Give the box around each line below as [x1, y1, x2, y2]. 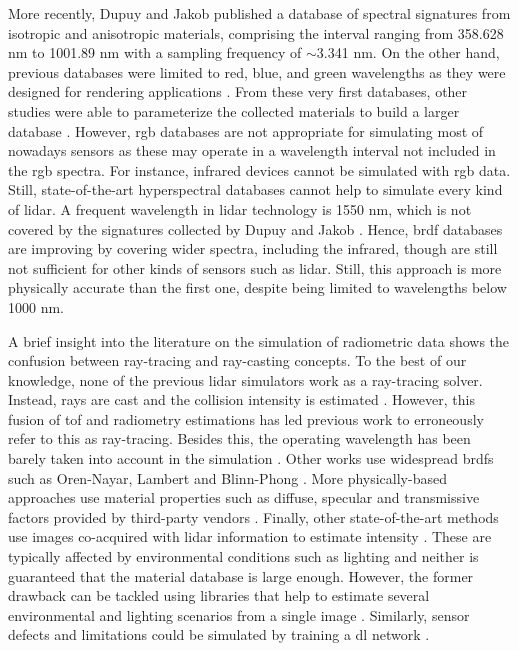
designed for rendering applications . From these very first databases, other [8, 81, 468, 102]
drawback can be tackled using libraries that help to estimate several [8, 585, 430, 606]
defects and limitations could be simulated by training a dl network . [8, 624, 430, 645]
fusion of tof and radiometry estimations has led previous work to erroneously [8, 408, 484, 429]
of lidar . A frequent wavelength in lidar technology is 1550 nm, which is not [8, 198, 472, 219]
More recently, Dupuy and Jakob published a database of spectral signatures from [8, 3, 511, 23]
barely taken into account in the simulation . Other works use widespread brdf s [8, 448, 494, 469]
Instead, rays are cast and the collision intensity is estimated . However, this [8, 389, 475, 410]
